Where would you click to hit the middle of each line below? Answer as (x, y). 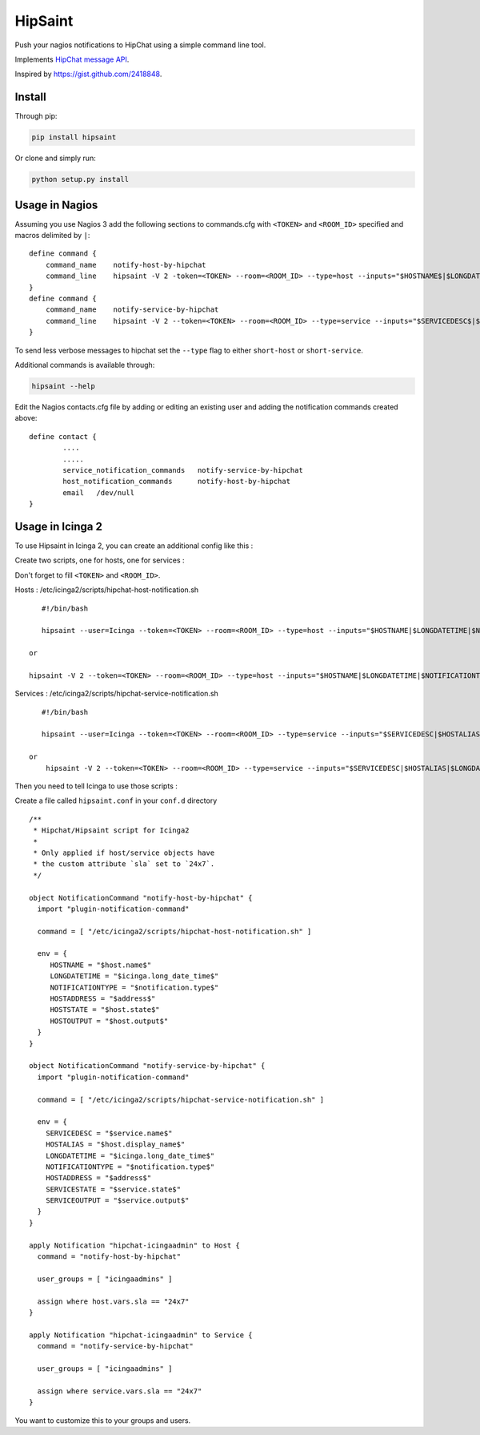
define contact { (63, 436)
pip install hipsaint (74, 137)
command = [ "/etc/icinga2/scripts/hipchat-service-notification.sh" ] (181, 1099)
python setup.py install (80, 179)
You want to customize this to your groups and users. (103, 1420)
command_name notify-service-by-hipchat (132, 310)
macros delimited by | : (52, 236)
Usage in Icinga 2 (59, 526)
